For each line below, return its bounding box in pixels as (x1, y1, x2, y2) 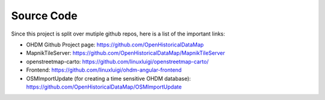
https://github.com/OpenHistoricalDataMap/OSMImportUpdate (26, 83, 182, 90)
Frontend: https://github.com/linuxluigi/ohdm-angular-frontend (26, 66, 182, 73)
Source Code (11, 9, 78, 22)
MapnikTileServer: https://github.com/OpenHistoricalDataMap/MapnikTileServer (26, 49, 225, 57)
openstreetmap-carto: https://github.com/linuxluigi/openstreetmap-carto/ (26, 58, 209, 65)
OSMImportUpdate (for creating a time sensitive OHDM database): (26, 75, 191, 82)
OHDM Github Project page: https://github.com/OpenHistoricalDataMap (26, 41, 204, 48)
